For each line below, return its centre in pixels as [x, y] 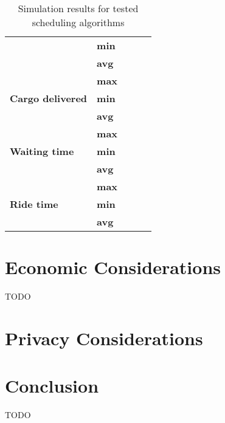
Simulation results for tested [78, 8]
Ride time [34, 204]
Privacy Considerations [104, 338]
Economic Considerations [113, 267]
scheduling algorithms [78, 22]
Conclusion [52, 386]
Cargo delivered [49, 98]
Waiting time [42, 151]
